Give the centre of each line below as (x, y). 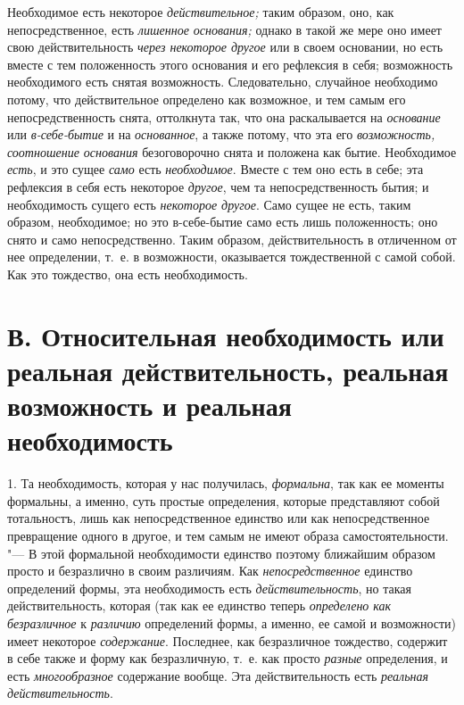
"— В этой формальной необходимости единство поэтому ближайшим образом (221, 553)
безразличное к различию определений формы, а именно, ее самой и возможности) (232, 622)
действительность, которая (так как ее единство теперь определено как (199, 605)
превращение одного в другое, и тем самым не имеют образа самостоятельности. (228, 535)
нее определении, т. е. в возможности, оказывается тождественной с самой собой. (232, 257)
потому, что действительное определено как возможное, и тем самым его (207, 99)
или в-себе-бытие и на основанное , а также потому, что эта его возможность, (221, 134)
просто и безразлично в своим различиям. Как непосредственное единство (210, 571)
